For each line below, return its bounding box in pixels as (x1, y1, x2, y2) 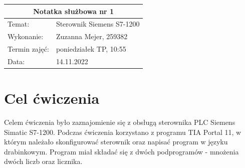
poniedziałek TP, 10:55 (56, 44, 126, 54)
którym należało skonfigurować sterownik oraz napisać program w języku (4, 136, 228, 147)
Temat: (8, 19, 30, 29)
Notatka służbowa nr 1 (33, 6, 114, 16)
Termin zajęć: (8, 44, 49, 54)
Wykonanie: (8, 31, 44, 42)
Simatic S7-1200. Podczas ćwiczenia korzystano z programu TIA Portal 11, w (4, 126, 241, 137)
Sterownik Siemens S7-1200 (56, 19, 140, 29)
